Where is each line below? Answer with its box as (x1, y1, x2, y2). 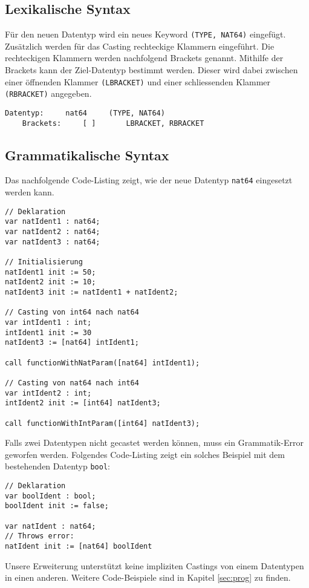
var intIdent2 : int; (5, 388, 92, 397)
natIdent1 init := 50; (5, 267, 96, 276)
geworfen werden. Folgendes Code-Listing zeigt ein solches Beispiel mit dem (5, 448, 285, 460)
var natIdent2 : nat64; (5, 227, 100, 237)
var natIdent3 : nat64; (5, 237, 100, 246)
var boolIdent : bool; (5, 491, 96, 500)
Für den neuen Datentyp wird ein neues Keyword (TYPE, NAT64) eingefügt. (5, 28, 286, 41)
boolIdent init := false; (5, 501, 109, 511)
